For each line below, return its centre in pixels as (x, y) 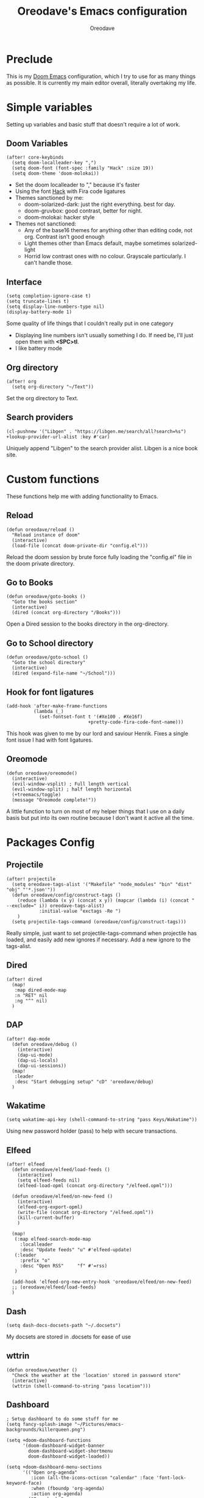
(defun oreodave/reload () (40, 530)
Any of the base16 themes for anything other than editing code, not (108, 230)
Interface (24, 282)
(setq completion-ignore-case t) (49, 296)
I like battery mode (39, 348)
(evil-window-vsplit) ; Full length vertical (71, 784)
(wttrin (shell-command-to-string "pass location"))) (81, 1386)
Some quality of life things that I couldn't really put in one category (90, 323)
